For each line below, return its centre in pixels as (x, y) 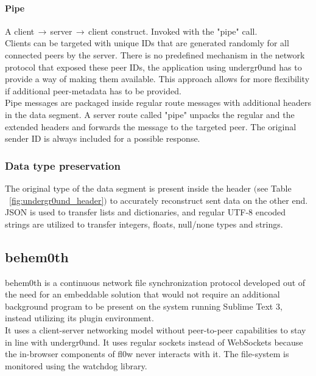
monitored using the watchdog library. (76, 365)
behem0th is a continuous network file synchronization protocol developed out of (155, 282)
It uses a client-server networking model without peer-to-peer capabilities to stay (156, 329)
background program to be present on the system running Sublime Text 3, (144, 306)
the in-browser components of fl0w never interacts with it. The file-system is (147, 354)
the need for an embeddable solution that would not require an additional (142, 294)
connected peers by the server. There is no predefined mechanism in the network (155, 54)
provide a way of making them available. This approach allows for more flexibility (157, 79)
